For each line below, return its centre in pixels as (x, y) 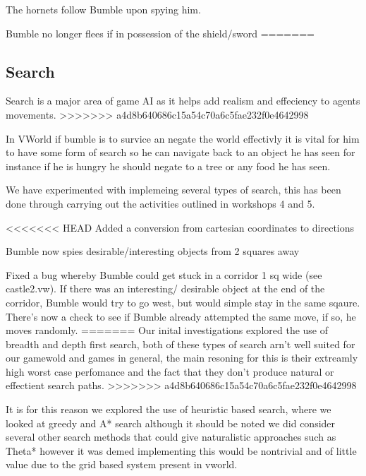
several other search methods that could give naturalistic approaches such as (171, 437)
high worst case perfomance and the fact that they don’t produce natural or (170, 371)
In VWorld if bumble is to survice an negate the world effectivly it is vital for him (183, 138)
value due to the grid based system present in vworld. (122, 464)
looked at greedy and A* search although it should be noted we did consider (171, 423)
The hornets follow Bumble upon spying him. (103, 9)
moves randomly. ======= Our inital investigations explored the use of (167, 330)
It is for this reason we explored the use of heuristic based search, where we (169, 409)
